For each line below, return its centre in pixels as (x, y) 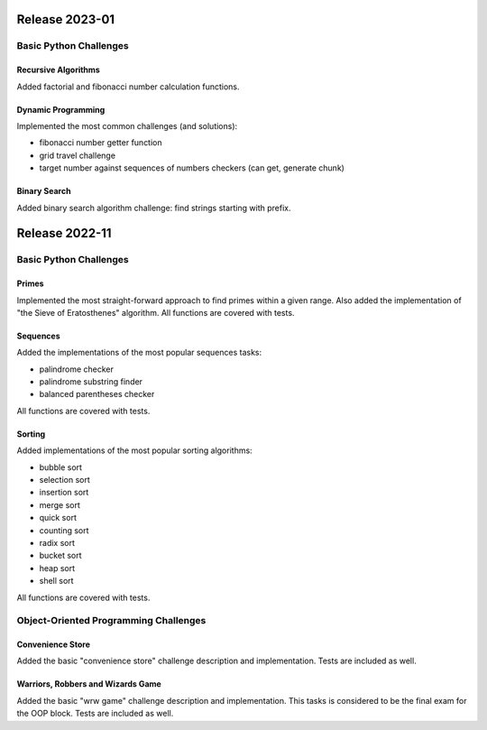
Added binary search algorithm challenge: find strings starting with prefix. (154, 208)
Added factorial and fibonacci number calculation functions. (128, 87)
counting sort (64, 530)
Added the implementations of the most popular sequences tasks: (139, 353)
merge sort (60, 504)
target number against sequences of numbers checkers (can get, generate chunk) (192, 168)
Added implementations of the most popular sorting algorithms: (134, 450)
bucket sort (60, 556)
